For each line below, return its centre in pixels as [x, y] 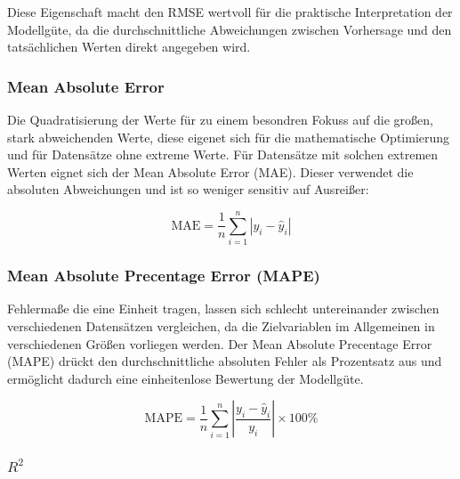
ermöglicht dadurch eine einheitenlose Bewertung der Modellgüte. [186, 378]
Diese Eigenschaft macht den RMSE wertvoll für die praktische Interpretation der [230, 12]
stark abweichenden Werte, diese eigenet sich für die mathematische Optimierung [229, 137]
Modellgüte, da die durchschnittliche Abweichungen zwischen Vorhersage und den [230, 29]
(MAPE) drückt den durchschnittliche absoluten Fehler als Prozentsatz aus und [225, 361]
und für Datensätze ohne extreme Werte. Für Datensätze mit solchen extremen [223, 154]
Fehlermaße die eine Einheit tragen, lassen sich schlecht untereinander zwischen [223, 309]
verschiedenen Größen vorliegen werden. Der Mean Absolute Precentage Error [220, 343]
